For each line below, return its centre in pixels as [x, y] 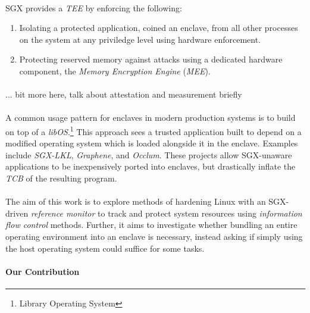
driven [17, 213]
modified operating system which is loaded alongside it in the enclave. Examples [152, 143]
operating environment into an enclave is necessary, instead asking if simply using [154, 236]
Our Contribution [43, 271]
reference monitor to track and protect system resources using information [166, 213]
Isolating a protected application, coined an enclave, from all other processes [159, 28]
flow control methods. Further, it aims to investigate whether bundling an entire [151, 225]
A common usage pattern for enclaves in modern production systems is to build [151, 118]
